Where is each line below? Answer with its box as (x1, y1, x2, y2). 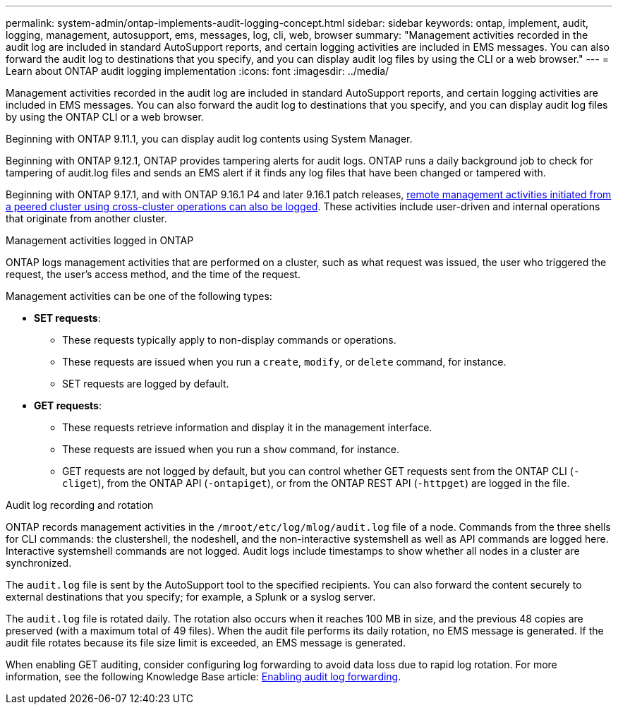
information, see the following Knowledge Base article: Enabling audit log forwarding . (6, 670, 401, 682)
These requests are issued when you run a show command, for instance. (62, 443, 399, 455)
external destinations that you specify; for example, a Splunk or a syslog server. (6, 591, 376, 603)
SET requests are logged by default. (62, 378, 229, 390)
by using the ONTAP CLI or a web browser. (6, 111, 204, 123)
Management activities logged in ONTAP (6, 234, 194, 246)
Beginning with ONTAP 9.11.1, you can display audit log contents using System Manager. (6, 133, 413, 145)
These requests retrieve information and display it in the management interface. (62, 421, 432, 433)
